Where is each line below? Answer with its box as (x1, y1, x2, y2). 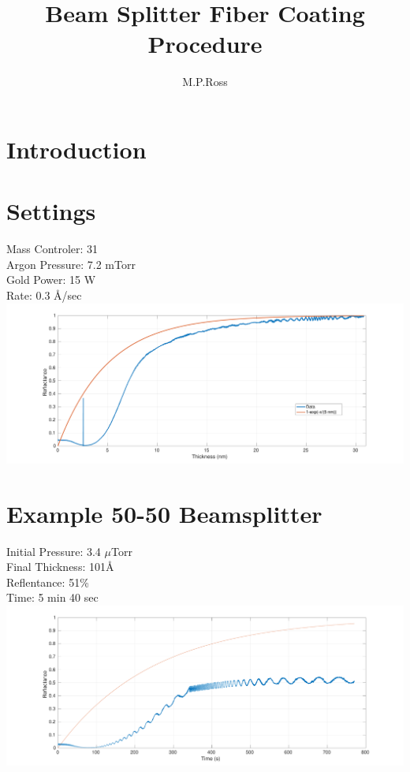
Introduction (6, 132, 147, 165)
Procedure (147, 28, 263, 60)
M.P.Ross (182, 73, 228, 90)
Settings (6, 195, 96, 227)
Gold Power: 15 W (6, 271, 96, 288)
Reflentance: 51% (6, 573, 89, 590)
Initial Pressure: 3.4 (6, 543, 101, 559)
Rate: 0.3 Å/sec (6, 287, 82, 303)
